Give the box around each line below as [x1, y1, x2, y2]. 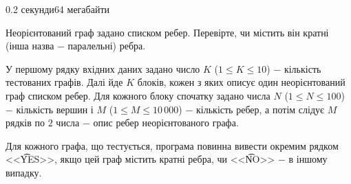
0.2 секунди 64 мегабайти [6, 2, 110, 16]
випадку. [6, 165, 42, 179]
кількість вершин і [16, 102, 94, 116]
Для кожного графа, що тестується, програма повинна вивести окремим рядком [6, 138, 339, 152]
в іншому [288, 152, 328, 166]
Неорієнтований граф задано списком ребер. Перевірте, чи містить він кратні [6, 25, 329, 39]
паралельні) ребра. [67, 38, 146, 53]
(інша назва [6, 38, 54, 53]
